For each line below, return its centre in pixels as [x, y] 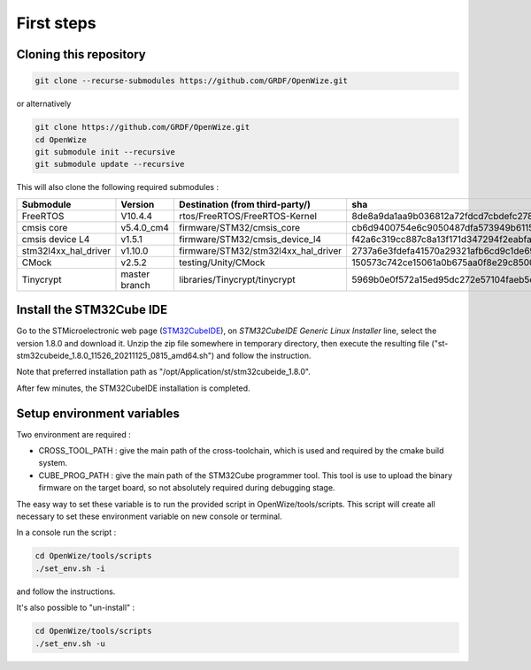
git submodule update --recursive [110, 164]
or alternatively [44, 104]
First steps [56, 23]
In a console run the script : [66, 533]
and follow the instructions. [66, 591]
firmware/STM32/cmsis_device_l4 [250, 239]
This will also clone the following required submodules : [118, 187]
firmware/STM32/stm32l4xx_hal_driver [260, 250]
